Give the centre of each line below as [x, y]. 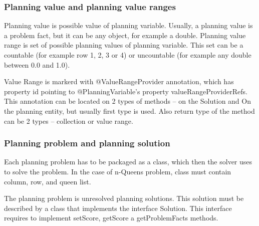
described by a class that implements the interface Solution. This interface [118, 208]
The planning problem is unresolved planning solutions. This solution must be [124, 198]
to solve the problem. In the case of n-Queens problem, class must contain [118, 171]
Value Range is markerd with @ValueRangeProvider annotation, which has [119, 81]
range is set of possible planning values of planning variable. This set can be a [124, 45]
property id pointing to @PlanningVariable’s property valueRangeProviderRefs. [126, 91]
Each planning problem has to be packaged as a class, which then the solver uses [128, 162]
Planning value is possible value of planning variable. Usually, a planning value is [128, 25]
